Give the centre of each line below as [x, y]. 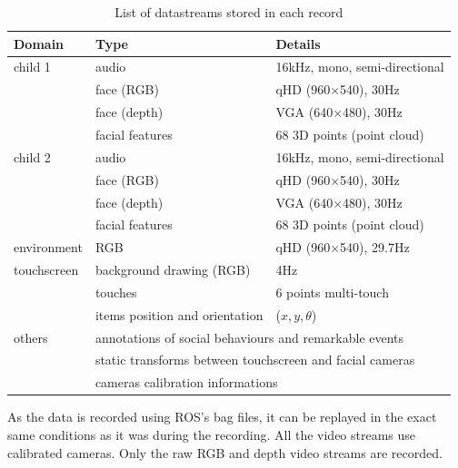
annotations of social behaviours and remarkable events [249, 337]
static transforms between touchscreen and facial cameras [255, 360]
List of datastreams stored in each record [229, 12]
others [31, 337]
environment [48, 247]
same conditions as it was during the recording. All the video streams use [212, 434]
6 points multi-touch [332, 292]
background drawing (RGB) [173, 270]
